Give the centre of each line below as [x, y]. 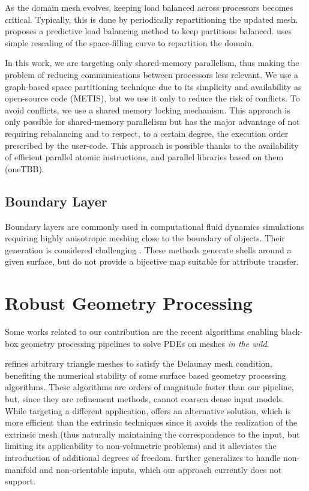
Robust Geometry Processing [129, 303]
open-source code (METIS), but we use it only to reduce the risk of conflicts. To [152, 98]
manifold [21, 469]
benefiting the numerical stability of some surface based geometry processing [145, 375]
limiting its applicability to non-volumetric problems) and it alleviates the [141, 446]
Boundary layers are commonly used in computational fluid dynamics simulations [154, 226]
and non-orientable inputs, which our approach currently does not [160, 469]
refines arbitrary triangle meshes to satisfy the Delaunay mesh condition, [139, 363]
